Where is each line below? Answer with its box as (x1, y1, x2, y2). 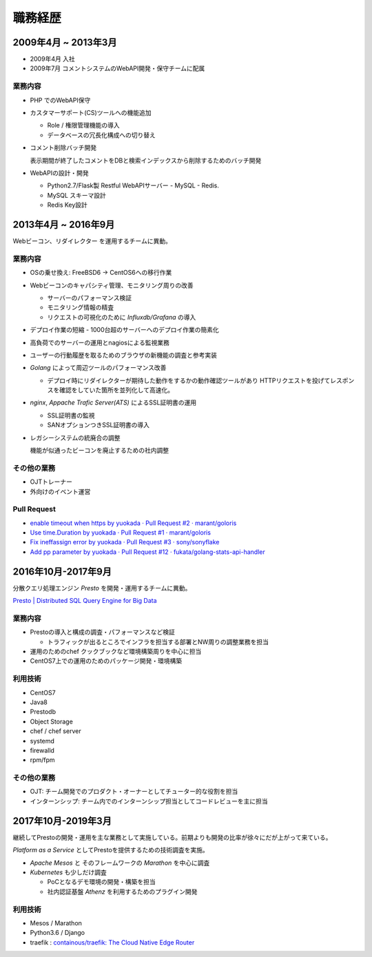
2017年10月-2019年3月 (12, 815, 112, 827)
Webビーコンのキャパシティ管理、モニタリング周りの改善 (30, 281, 194, 289)
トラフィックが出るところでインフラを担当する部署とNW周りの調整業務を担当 (47, 637, 269, 646)
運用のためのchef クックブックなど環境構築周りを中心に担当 (30, 648, 202, 656)
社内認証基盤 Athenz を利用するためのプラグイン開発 (47, 887, 198, 896)
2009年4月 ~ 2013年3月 (12, 37, 117, 48)
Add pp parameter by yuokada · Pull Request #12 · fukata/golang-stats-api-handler (30, 548, 265, 556)
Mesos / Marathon (30, 918, 83, 927)
